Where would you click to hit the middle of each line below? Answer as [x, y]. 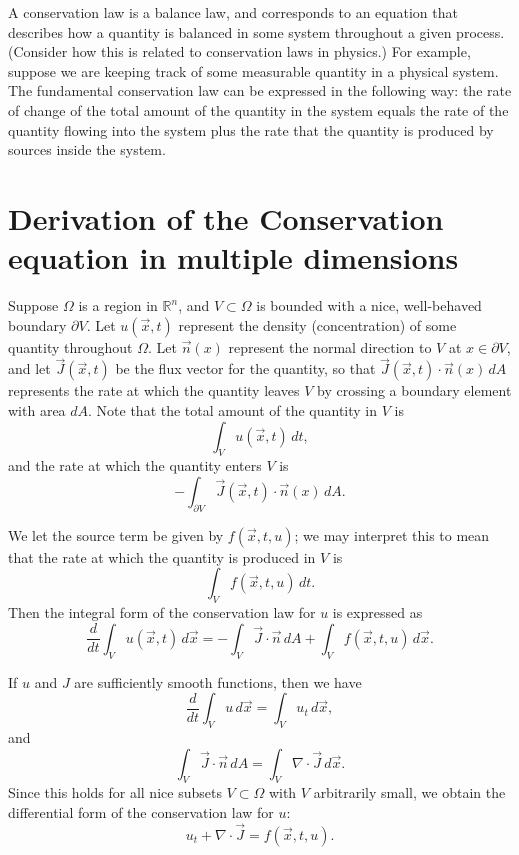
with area [37, 410]
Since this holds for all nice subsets [115, 792]
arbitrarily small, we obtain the [409, 792]
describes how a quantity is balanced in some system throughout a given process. [256, 31]
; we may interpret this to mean [392, 534]
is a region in [118, 305]
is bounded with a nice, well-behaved [369, 305]
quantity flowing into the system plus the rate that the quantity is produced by [251, 129]
